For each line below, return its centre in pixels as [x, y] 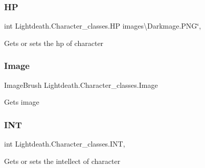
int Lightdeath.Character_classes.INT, [65, 144]
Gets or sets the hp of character [54, 43]
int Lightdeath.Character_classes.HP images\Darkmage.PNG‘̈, [103, 26]
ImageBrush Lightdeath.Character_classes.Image [81, 85]
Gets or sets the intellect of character [62, 161]
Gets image [22, 102]
